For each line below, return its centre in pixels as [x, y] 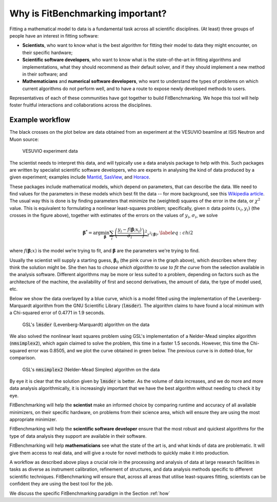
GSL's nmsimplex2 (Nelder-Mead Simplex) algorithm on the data [91, 369]
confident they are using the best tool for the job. [61, 484]
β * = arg [92, 232]
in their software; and [45, 74]
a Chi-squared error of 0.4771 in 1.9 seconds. [57, 313]
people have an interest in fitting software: [54, 35]
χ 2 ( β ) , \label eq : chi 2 [170, 234]
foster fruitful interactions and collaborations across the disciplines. [81, 105]
